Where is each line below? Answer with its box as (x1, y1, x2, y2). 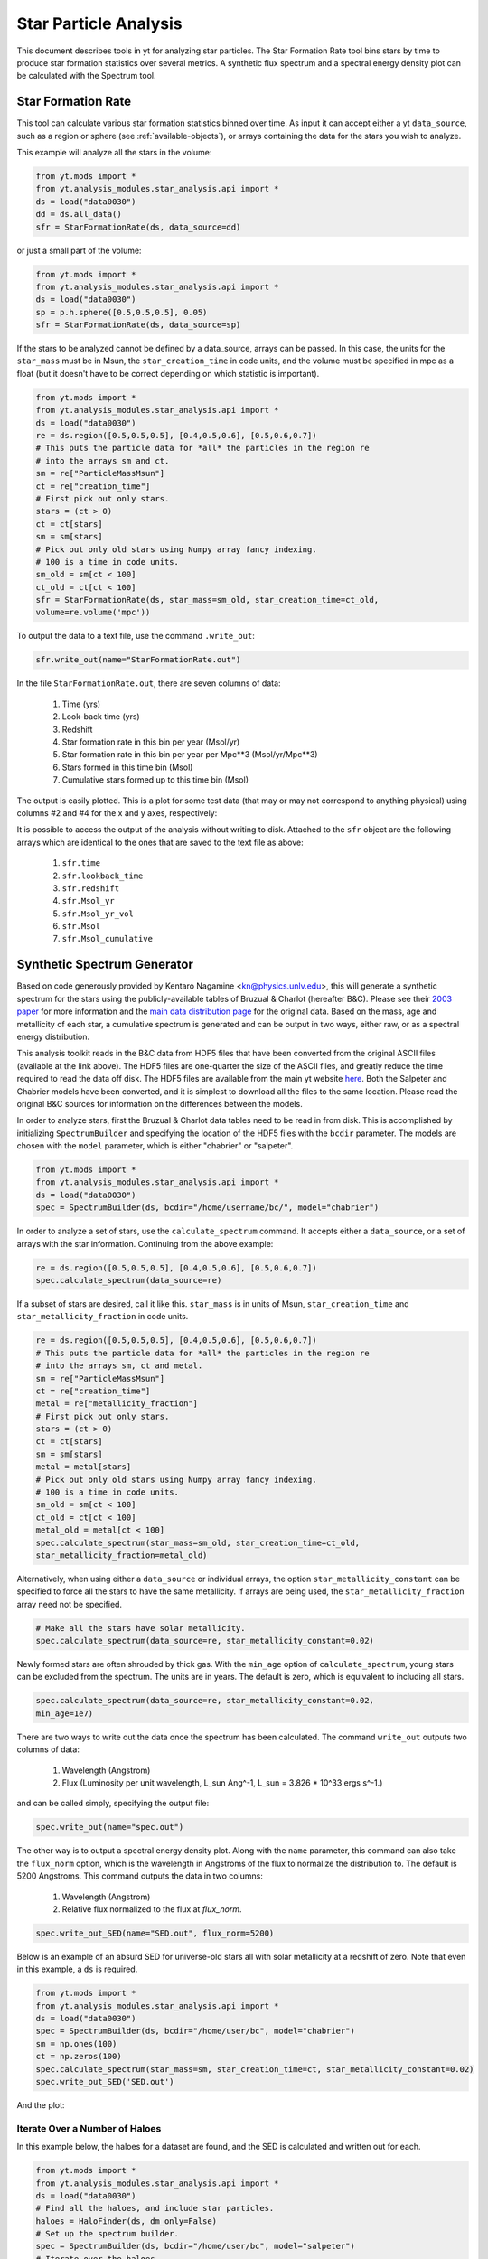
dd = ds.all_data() (35, 209, 122, 220)
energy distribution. (16, 1031, 90, 1042)
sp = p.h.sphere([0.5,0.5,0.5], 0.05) (35, 307, 208, 317)
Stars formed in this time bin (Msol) (61, 762, 193, 773)
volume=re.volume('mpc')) (35, 607, 151, 618)
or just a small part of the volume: (16, 245, 142, 256)
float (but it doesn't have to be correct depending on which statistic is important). (16, 368, 320, 379)
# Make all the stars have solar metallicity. (35, 1623, 246, 1633)
